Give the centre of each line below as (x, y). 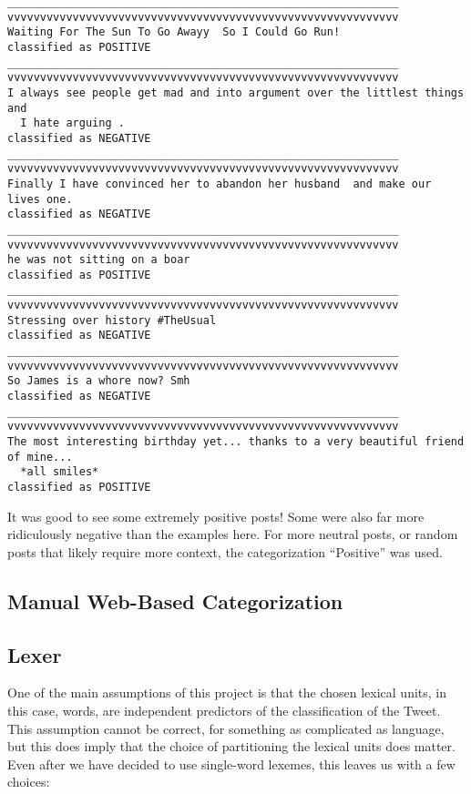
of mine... (40, 457)
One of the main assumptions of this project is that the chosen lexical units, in (227, 692)
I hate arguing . (72, 123)
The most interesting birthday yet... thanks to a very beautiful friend (236, 442)
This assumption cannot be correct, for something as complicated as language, (226, 728)
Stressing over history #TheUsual (112, 320)
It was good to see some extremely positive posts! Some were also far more (216, 516)
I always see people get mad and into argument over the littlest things (236, 92)
